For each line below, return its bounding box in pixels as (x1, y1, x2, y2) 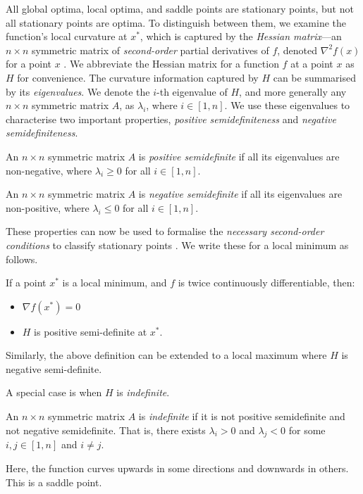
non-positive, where (6, 200, 90, 215)
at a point (290, 56, 333, 71)
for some (288, 422, 326, 437)
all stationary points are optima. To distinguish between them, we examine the (6, 15, 346, 30)
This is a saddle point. (6, 474, 102, 489)
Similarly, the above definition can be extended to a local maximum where (6, 348, 327, 362)
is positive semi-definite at (34, 324, 147, 338)
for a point (6, 56, 52, 71)
